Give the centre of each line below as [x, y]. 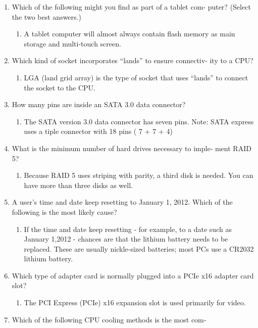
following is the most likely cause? [64, 212]
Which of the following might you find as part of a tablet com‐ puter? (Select [131, 7]
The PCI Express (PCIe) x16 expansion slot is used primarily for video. [135, 302]
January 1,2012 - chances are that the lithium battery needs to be [126, 239]
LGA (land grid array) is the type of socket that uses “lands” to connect [136, 77]
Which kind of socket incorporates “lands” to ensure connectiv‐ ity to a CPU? [133, 60]
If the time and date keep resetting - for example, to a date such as [128, 229]
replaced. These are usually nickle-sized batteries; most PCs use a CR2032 [139, 248]
